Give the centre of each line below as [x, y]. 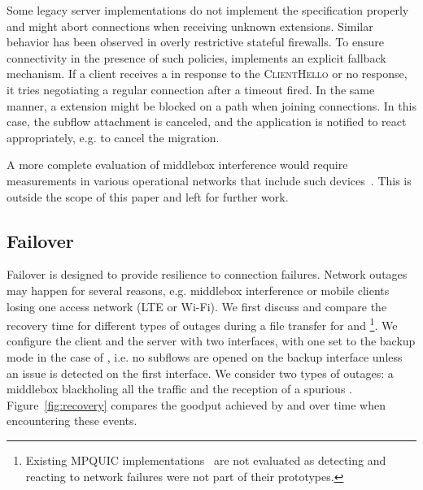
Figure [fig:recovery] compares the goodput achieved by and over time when [196, 404]
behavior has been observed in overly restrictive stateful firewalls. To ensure [195, 42]
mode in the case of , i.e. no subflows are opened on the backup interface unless [205, 356]
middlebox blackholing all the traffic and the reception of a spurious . [179, 389]
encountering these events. [72, 421]
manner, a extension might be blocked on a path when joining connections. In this [211, 105]
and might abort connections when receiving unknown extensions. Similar [190, 26]
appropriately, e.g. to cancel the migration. [113, 137]
